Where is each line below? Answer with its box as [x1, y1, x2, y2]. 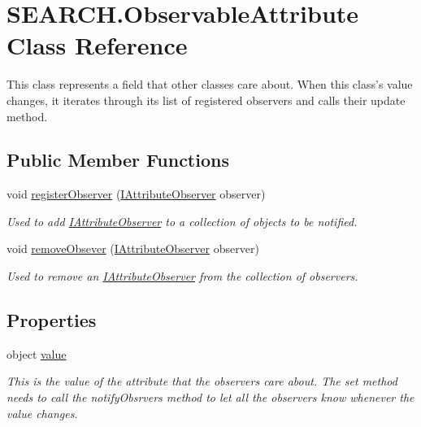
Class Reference [7, 28, 188, 62]
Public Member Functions [7, 147, 229, 172]
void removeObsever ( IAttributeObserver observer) [7, 240, 259, 257]
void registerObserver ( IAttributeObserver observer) [7, 185, 266, 203]
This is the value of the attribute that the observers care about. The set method [7, 373, 397, 390]
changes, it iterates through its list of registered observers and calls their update [7, 91, 406, 108]
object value [7, 345, 67, 362]
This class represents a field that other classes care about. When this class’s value [7, 76, 413, 93]
